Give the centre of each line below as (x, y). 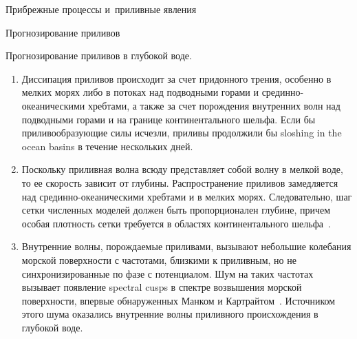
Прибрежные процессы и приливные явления (101, 9)
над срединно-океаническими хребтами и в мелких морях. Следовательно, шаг (187, 196)
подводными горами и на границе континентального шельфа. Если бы (169, 119)
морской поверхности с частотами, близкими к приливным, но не (159, 259)
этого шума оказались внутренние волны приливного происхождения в (170, 314)
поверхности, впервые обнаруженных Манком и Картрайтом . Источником (178, 300)
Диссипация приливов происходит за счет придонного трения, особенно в (176, 78)
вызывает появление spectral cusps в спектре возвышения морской (162, 287)
